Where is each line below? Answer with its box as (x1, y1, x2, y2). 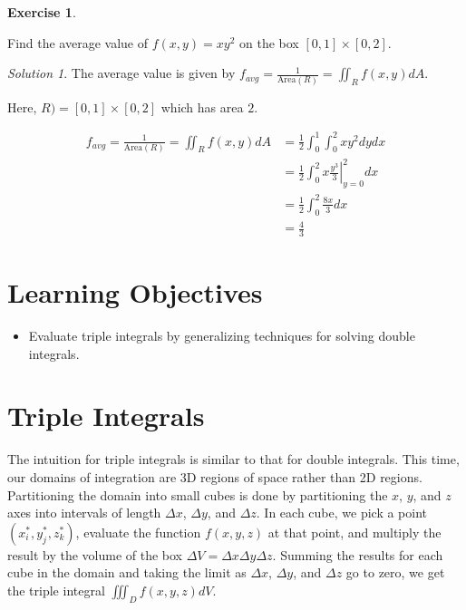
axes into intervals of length (7, 503, 161, 522)
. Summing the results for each (272, 545, 443, 564)
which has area (160, 97, 244, 116)
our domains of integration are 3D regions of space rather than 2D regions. (7, 468, 422, 486)
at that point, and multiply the (267, 522, 442, 541)
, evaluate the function (75, 522, 201, 541)
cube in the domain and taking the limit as (7, 563, 247, 582)
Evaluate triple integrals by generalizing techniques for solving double (28, 326, 415, 345)
